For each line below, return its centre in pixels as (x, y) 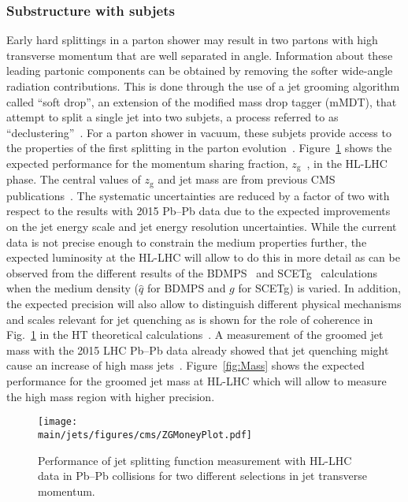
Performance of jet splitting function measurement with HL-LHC (195, 460)
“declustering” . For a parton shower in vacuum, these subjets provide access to (199, 132)
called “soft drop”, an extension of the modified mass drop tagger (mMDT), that (202, 101)
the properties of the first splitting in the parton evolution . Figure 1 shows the (199, 148)
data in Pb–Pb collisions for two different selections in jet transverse (202, 476)
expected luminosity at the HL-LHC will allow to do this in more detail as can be (203, 257)
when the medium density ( (73, 288)
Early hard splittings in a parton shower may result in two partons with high (192, 40)
